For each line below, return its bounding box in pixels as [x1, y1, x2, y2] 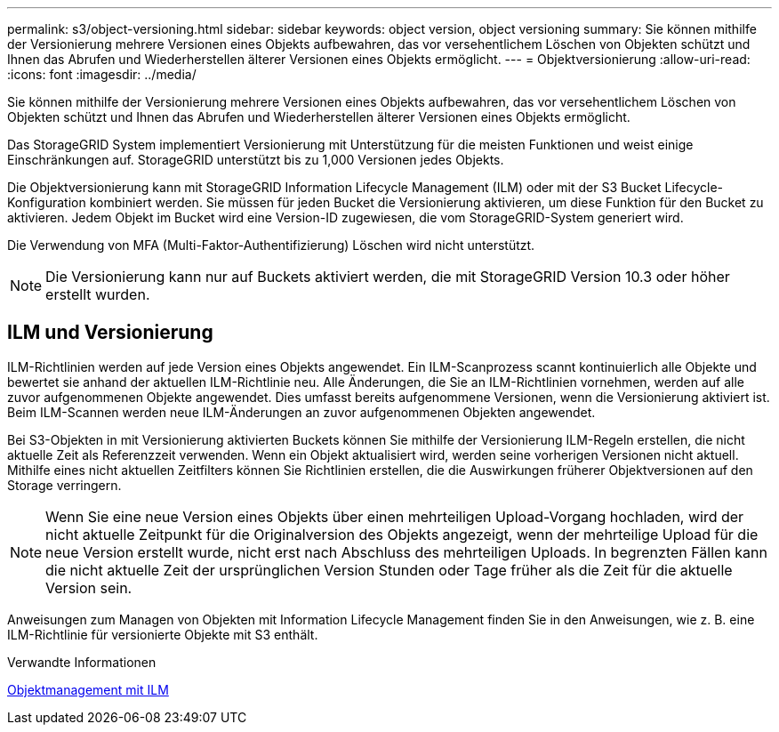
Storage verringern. [7, 477, 122, 493]
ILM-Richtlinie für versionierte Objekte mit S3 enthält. [7, 626, 318, 642]
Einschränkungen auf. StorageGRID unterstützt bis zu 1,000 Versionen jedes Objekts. [7, 152, 504, 167]
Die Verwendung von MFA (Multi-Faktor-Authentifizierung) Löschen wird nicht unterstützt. [7, 237, 535, 253]
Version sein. [45, 578, 133, 597]
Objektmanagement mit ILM [7, 681, 169, 697]
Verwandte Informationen [7, 654, 157, 670]
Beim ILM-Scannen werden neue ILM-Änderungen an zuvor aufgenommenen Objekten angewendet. [7, 404, 596, 420]
